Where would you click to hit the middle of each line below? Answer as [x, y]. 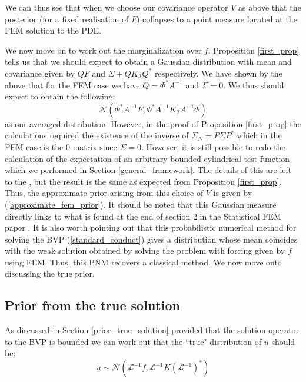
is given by [233, 193]
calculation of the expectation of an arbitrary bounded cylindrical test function [147, 158]
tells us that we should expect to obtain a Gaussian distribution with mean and [148, 62]
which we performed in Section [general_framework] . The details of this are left [148, 170]
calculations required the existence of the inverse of [97, 135]
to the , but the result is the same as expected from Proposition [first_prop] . [143, 181]
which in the [259, 135]
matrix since [95, 146]
